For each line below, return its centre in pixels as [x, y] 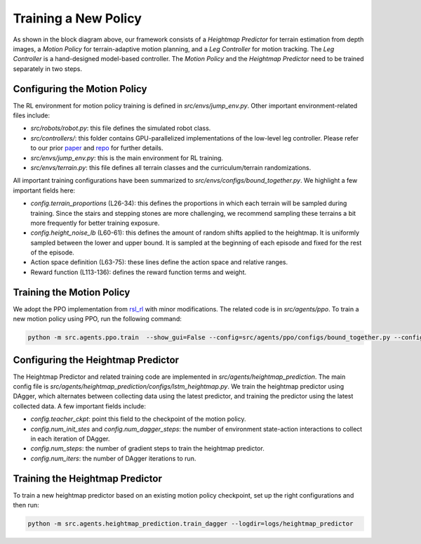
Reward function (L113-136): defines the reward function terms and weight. [139, 272]
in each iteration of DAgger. [70, 439]
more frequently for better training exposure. [95, 223]
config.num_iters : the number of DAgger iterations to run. [113, 458]
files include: [32, 115]
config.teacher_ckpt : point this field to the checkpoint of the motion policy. [138, 419]
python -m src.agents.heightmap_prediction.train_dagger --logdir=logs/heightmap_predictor [191, 524]
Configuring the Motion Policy [80, 89]
